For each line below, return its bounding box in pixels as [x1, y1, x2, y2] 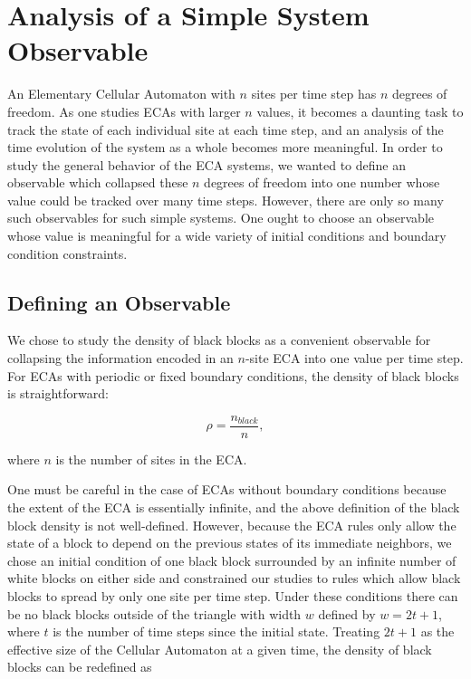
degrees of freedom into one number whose [204, 173, 440, 192]
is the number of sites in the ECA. [55, 449, 247, 468]
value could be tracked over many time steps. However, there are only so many [7, 190, 444, 209]
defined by [318, 604, 376, 623]
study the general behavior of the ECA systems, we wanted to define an [7, 155, 406, 174]
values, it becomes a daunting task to [256, 101, 464, 120]
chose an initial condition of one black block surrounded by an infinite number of [7, 550, 457, 569]
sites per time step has [251, 84, 377, 103]
